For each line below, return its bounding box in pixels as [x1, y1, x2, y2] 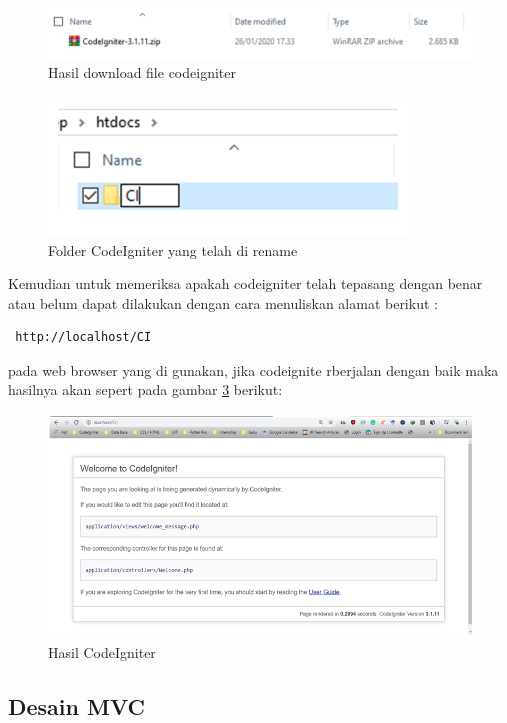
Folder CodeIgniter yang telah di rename [48, 239, 298, 260]
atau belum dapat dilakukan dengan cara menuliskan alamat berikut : [8, 292, 438, 313]
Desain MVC [8, 690, 145, 721]
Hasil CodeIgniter [48, 641, 156, 662]
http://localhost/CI [15, 330, 152, 345]
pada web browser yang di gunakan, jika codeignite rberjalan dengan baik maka [8, 359, 499, 380]
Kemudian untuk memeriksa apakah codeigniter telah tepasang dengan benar [8, 273, 483, 294]
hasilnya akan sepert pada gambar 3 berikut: [8, 379, 283, 400]
